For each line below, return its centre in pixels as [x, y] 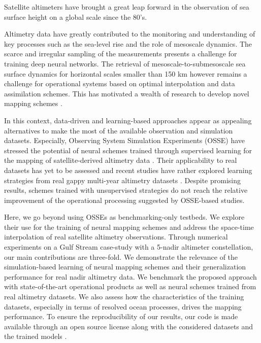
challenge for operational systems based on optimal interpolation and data [120, 83]
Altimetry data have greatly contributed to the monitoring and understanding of [130, 34]
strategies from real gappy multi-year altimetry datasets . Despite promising [122, 180]
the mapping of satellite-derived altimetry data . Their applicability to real [121, 160]
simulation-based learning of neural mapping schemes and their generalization [125, 267]
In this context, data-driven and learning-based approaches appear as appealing [128, 120]
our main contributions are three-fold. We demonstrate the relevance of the [121, 256]
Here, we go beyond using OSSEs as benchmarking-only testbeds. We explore [124, 217]
